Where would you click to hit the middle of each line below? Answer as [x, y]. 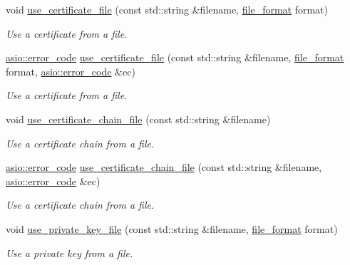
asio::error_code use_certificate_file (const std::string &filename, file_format [175, 57]
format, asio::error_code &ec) [71, 71]
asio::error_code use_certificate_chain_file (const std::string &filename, [164, 167]
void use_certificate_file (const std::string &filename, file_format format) [167, 9]
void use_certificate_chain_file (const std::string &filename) [138, 119]
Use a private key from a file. [70, 253]
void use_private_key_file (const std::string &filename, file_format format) [172, 228]
